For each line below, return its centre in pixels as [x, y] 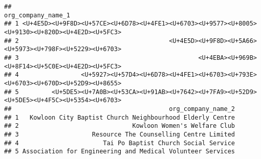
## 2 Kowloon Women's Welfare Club [120, 126]
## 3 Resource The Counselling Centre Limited [120, 134]
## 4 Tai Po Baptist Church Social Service [120, 143]
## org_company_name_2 [120, 109]
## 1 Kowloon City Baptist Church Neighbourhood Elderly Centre [120, 117]
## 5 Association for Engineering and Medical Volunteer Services [120, 152]
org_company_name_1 [37, 15]
